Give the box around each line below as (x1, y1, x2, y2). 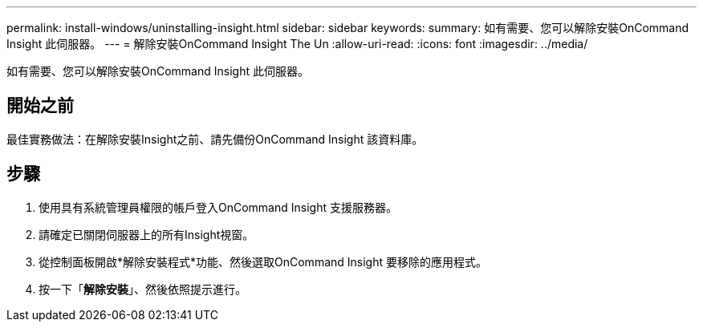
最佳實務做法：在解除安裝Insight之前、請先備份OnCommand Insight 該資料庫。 (6, 132, 424, 146)
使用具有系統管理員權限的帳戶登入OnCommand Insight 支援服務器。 (39, 200, 397, 214)
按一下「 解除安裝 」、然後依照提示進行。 (39, 281, 246, 296)
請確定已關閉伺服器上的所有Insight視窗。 (39, 227, 254, 241)
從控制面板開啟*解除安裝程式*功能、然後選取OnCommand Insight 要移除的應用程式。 (39, 254, 487, 269)
